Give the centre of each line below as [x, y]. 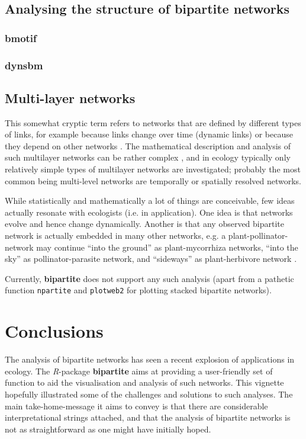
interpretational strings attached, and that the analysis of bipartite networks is [148, 417]
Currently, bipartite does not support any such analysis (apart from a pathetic [149, 278]
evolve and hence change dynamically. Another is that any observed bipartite [145, 224]
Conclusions [54, 331]
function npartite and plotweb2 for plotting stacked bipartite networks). [138, 290]
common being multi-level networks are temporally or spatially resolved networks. [153, 180]
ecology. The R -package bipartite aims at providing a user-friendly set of [139, 371]
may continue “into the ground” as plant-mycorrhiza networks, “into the [167, 247]
